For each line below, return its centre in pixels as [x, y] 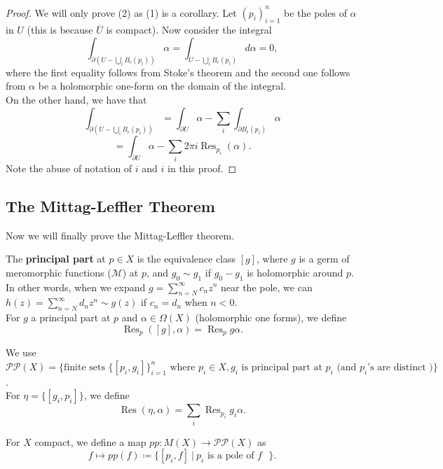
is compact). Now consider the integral [189, 30]
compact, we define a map [90, 441]
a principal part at [71, 317]
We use [21, 352]
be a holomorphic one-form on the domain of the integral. [162, 86]
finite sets [84, 367]
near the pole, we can [267, 287]
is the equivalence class [186, 259]
